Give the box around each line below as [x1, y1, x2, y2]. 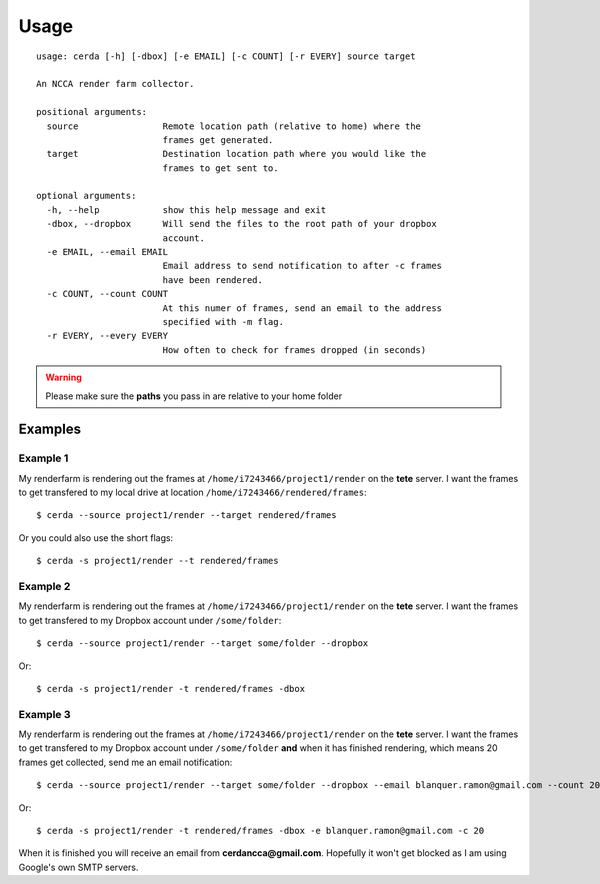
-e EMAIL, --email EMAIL [46, 246, 169, 258]
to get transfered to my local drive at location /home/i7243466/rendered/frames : [18, 486, 367, 499]
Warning [45, 371, 82, 384]
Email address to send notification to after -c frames [162, 260, 443, 272]
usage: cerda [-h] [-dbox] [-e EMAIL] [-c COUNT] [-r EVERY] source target [36, 50, 416, 62]
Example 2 [18, 580, 71, 594]
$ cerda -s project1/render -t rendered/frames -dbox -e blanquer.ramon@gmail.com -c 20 [36, 825, 485, 837]
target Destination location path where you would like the [46, 148, 427, 160]
